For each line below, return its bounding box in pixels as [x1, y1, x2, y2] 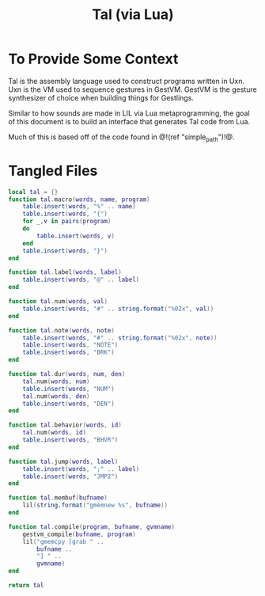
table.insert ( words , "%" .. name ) [22, 203, 136, 211]
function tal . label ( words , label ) [8, 268, 123, 276]
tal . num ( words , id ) [22, 429, 87, 437]
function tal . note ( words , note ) [8, 326, 115, 334]
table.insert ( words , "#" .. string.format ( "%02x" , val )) [22, 305, 214, 313]
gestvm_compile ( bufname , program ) [22, 530, 136, 538]
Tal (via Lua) [92, 6, 174, 24]
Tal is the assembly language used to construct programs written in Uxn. [8, 76, 245, 85]
